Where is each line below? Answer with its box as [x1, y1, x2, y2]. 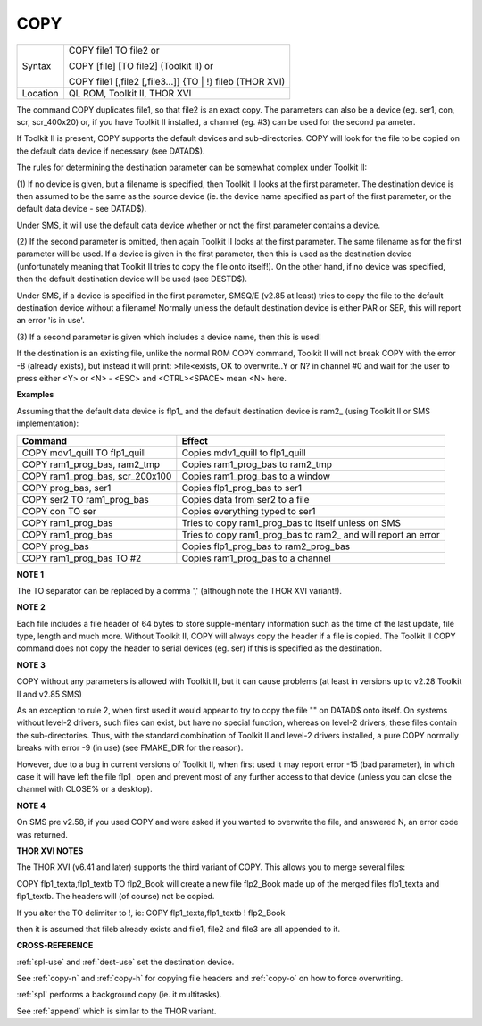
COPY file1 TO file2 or [68, 44, 160, 56]
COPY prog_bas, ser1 [21, 481, 112, 494]
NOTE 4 [16, 800, 46, 811]
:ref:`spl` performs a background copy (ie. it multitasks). [16, 989, 222, 1000]
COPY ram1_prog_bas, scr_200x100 [21, 470, 172, 482]
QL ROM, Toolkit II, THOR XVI [68, 87, 192, 99]
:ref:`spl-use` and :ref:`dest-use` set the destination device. [16, 956, 235, 967]
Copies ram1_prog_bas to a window [181, 470, 330, 482]
